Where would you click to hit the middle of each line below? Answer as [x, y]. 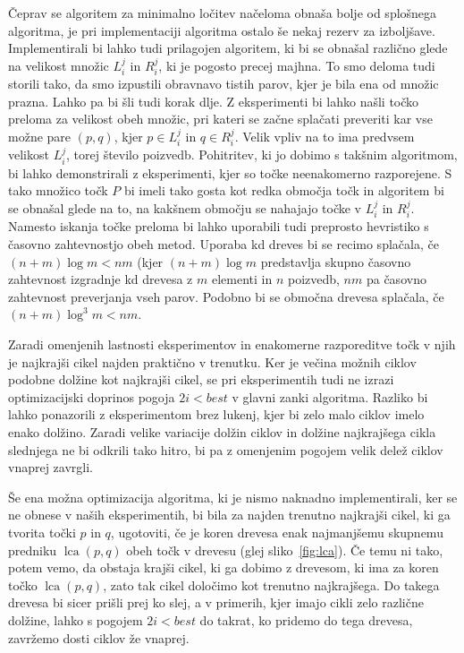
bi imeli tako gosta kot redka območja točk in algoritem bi [284, 190]
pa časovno [396, 279]
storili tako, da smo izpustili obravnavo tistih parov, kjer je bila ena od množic [224, 84]
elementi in [242, 279]
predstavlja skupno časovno [336, 261]
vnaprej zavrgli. [51, 467]
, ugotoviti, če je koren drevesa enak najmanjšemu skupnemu [277, 532]
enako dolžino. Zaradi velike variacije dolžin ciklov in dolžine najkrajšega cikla [222, 431]
